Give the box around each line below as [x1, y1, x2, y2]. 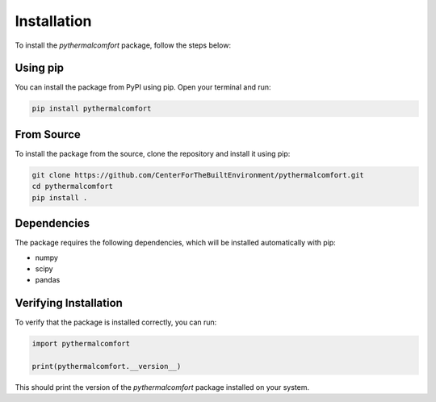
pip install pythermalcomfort [31, 104, 152, 113]
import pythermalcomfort [31, 339, 131, 349]
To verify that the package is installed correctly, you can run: [15, 317, 217, 327]
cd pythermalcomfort [31, 182, 113, 191]
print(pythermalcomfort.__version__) [31, 362, 182, 371]
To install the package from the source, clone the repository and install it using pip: [15, 149, 291, 158]
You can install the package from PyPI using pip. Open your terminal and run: [15, 82, 271, 92]
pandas [35, 275, 61, 285]
